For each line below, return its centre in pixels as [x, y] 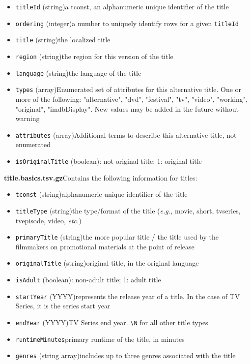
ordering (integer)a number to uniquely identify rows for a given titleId [127, 23]
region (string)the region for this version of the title [94, 56]
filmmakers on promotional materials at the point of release [105, 246]
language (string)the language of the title [78, 73]
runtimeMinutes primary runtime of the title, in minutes [100, 339]
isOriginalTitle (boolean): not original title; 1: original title [109, 161]
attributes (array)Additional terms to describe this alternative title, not [126, 135]
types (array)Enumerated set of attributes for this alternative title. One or [128, 89]
